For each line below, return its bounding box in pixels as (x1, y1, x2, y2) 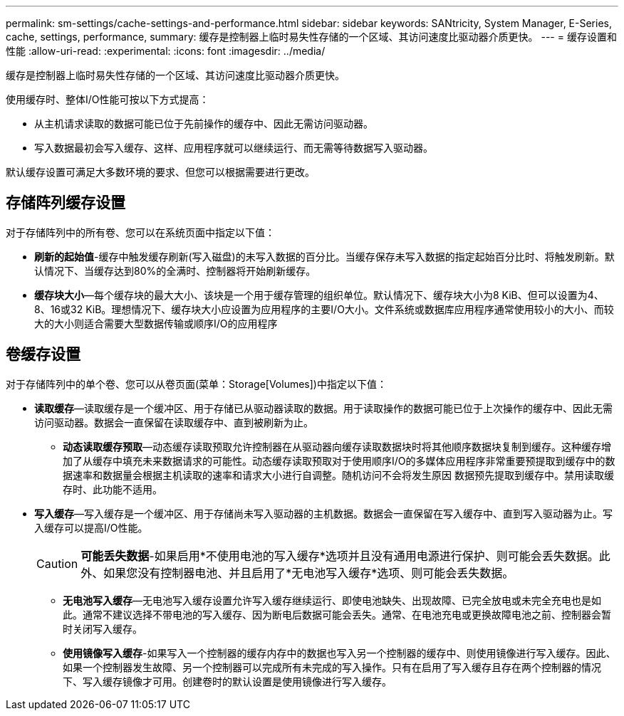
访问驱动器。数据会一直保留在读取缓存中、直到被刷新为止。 (34, 416, 313, 428)
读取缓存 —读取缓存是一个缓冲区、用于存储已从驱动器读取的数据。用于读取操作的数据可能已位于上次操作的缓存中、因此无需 (34, 401, 613, 414)
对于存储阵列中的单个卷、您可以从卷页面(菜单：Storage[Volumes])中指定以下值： (6, 377, 387, 390)
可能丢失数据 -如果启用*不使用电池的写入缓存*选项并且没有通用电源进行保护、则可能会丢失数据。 (80, 548, 599, 563)
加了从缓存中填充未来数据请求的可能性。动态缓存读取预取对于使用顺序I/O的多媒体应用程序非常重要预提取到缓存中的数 (63, 454, 615, 467)
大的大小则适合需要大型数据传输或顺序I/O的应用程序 (34, 317, 278, 330)
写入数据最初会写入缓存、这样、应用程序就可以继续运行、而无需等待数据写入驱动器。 (34, 142, 433, 154)
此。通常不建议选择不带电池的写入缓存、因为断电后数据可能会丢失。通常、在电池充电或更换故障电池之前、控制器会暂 (63, 608, 611, 621)
